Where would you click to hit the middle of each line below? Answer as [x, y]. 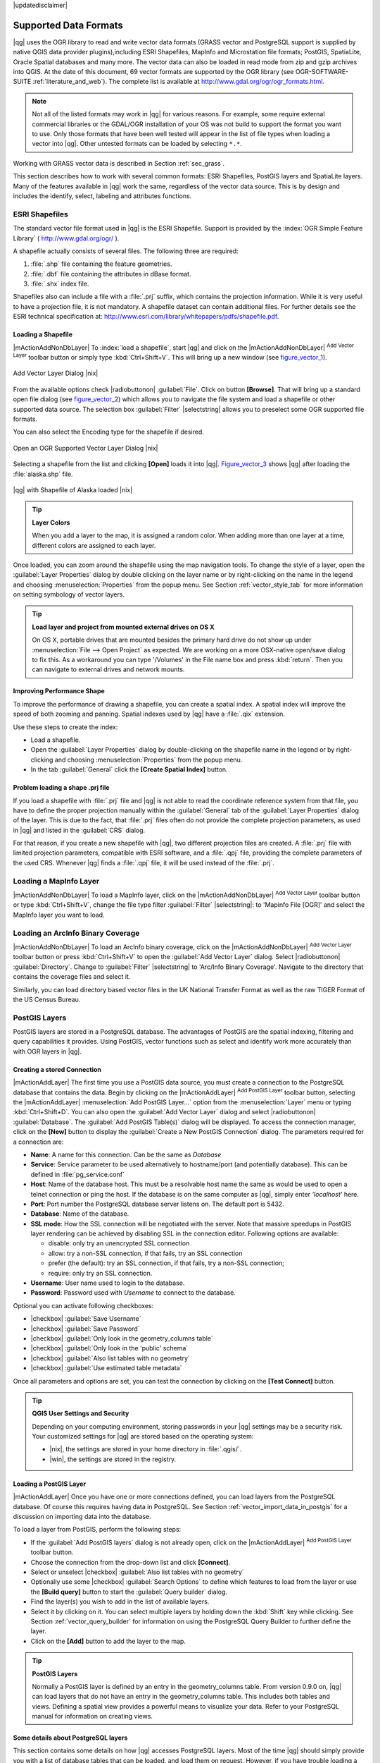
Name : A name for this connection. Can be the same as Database [126, 1154]
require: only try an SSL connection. [100, 1273]
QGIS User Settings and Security [81, 1413]
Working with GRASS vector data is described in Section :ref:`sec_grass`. [119, 163]
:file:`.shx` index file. [60, 284]
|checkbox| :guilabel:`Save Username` [86, 1319]
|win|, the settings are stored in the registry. [113, 1459]
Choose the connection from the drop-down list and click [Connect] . [130, 1562]
